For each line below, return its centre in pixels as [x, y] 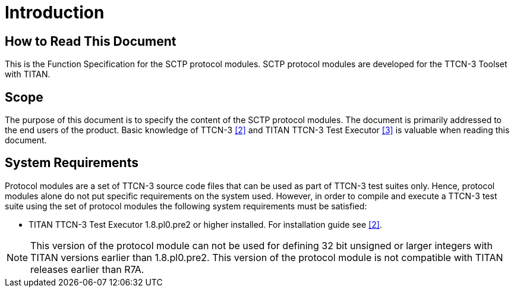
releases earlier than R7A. [87, 269]
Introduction [55, 12]
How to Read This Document [91, 41]
